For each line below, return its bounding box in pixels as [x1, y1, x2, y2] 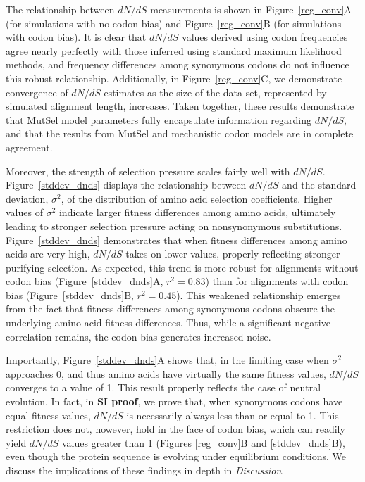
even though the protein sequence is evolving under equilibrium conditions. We [6, 449, 346, 464]
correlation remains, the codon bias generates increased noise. [6, 329, 271, 343]
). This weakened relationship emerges [176, 287, 341, 302]
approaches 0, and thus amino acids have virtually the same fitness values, [6, 366, 326, 381]
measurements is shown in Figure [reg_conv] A [150, 2, 352, 16]
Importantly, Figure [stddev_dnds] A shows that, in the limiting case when [6, 353, 329, 367]
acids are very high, [6, 246, 90, 261]
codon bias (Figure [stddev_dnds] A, [6, 274, 163, 288]
